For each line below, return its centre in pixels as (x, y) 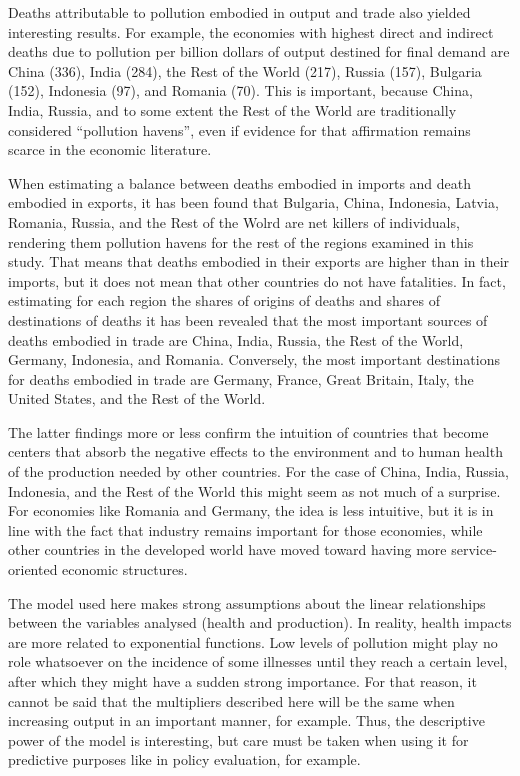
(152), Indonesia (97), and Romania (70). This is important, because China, (240, 90)
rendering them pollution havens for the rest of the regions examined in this (241, 241)
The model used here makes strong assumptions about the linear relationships (247, 602)
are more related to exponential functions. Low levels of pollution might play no (253, 641)
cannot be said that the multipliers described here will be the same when (231, 700)
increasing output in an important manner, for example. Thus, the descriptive (246, 720)
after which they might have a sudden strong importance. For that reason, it (242, 681)
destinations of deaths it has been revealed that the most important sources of (248, 319)
